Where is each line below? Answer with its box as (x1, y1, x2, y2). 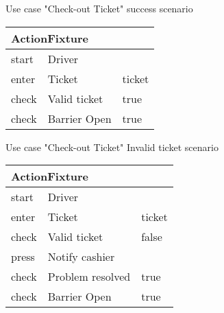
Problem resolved (47, 268, 131, 285)
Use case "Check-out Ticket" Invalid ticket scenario (5, 139, 219, 154)
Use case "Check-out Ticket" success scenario (5, 1, 193, 15)
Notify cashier (47, 248, 115, 265)
